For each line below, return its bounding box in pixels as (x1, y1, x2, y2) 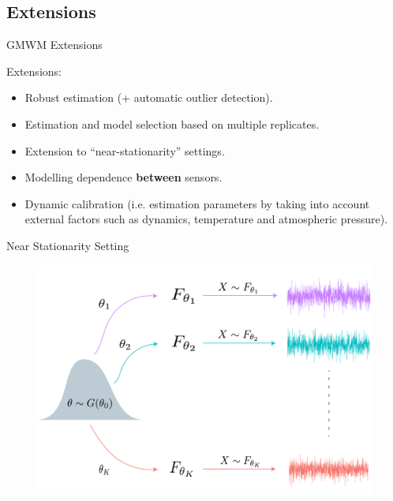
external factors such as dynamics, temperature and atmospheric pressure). (24, 211, 388, 227)
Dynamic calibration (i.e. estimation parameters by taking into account (24, 195, 370, 211)
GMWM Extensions (6, 36, 103, 53)
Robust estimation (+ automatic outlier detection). (24, 89, 273, 106)
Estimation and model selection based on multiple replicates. (24, 115, 320, 132)
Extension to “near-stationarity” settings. (24, 142, 225, 159)
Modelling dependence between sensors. (24, 169, 223, 185)
